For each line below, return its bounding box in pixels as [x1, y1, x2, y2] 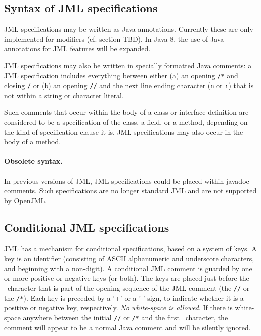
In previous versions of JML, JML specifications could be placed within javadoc [4, 175, 249, 186]
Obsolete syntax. [4, 156, 63, 166]
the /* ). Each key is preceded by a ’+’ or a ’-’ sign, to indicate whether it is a [4, 292, 244, 303]
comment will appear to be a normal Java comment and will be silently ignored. [4, 322, 251, 332]
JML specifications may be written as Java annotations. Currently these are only [4, 24, 253, 34]
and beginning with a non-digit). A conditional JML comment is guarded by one [4, 263, 252, 273]
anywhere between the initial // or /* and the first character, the [23, 312, 228, 322]
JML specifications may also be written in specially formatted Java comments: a [4, 60, 252, 70]
